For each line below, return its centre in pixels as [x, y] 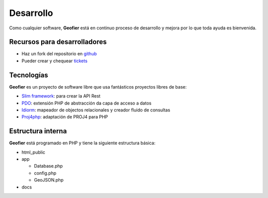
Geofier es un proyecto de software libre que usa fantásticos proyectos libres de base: [98, 87]
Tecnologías [29, 75]
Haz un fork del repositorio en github [59, 54]
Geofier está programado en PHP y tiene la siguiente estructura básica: [82, 143]
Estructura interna [38, 131]
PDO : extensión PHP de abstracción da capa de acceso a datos [86, 103]
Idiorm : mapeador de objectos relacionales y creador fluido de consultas [96, 110]
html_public [33, 152]
